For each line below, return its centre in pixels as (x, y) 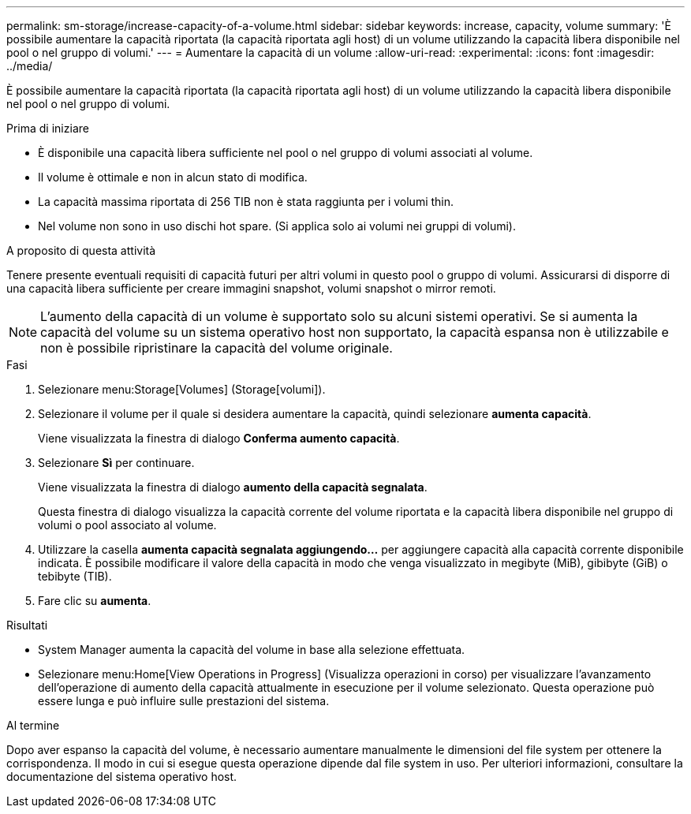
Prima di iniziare (48, 128)
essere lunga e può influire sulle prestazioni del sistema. (184, 701)
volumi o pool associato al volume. (127, 525)
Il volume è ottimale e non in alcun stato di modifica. (173, 177)
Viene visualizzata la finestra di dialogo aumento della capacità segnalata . (233, 487)
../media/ (30, 66)
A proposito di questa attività (81, 250)
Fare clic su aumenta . (95, 601)
